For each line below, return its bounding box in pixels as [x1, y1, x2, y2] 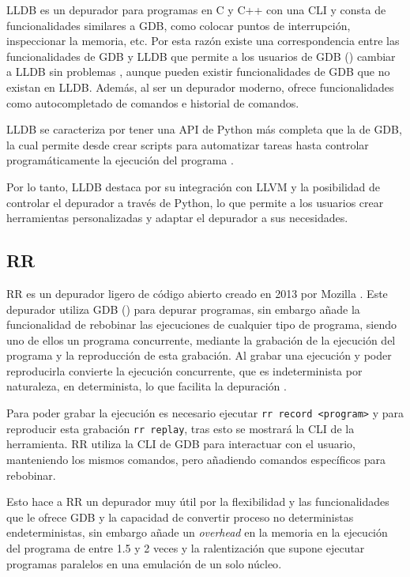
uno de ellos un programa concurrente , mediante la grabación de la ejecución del [6, 331, 396, 348]
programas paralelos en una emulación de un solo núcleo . [6, 555, 282, 571]
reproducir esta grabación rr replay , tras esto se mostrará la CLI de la [6, 420, 355, 436]
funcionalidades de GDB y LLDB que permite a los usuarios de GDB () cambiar [6, 47, 396, 64]
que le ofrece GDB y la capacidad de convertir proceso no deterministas [6, 508, 354, 525]
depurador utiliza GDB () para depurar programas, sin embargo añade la [6, 300, 360, 317]
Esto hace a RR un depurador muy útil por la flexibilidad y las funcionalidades [6, 493, 389, 510]
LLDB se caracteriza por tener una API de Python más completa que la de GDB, [6, 121, 402, 138]
